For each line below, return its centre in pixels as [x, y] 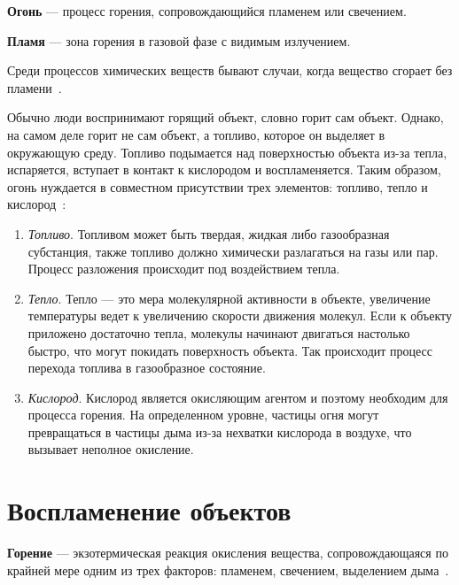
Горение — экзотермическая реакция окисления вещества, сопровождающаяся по [228, 553]
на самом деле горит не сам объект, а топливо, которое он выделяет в [196, 134]
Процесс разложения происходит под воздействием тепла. [184, 269]
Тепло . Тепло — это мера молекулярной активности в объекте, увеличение [229, 298]
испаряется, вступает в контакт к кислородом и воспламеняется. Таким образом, [224, 169]
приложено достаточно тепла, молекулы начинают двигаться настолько [219, 332]
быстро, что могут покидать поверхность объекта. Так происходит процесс [230, 350]
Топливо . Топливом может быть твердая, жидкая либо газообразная [209, 233]
